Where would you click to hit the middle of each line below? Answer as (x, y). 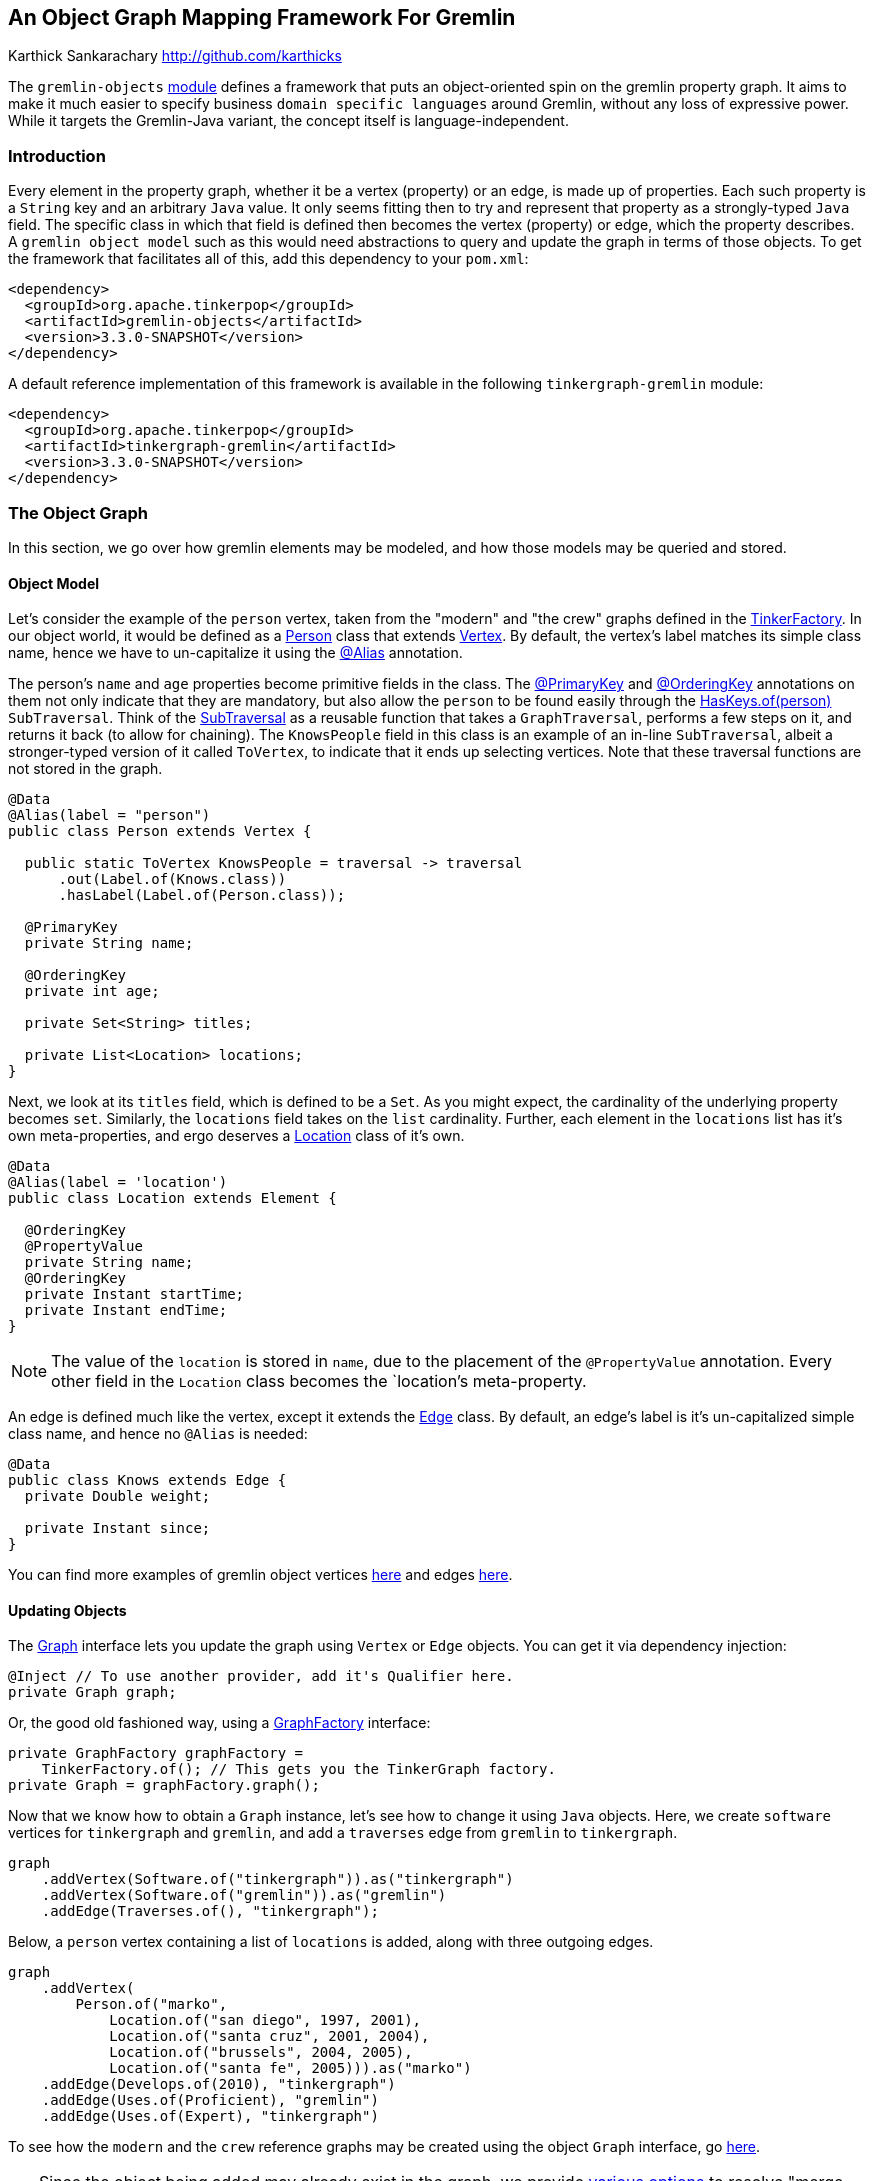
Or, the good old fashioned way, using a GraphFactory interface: (219, 1723)
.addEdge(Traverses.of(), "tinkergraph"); (210, 1911)
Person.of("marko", (151, 2004)
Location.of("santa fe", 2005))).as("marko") (290, 2068)
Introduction (57, 155)
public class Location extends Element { (172, 1198)
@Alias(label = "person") (109, 815)
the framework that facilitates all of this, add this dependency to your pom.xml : (268, 259)
